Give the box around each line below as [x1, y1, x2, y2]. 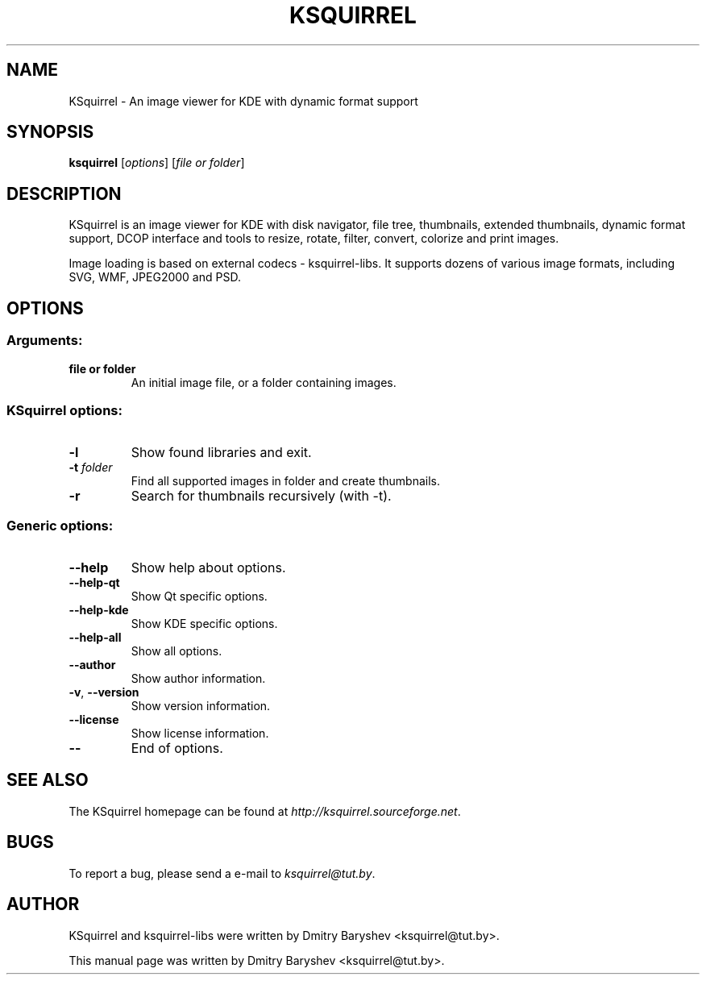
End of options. [131, 740, 223, 756]
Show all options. [131, 644, 222, 658]
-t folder [69, 460, 113, 475]
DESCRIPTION [6, 183, 122, 204]
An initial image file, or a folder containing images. [131, 375, 397, 389]
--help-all [69, 630, 122, 644]
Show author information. [131, 671, 266, 685]
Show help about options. [131, 559, 286, 576]
